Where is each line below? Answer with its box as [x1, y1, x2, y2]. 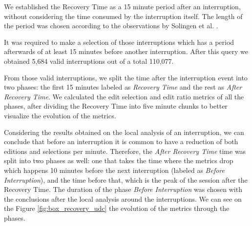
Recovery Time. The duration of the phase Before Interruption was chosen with [4, 184, 242, 194]
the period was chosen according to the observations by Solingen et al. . [4, 20, 218, 31]
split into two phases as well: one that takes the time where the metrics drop [4, 155, 233, 166]
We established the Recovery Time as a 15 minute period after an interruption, [4, 1, 241, 11]
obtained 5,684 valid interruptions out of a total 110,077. [4, 56, 174, 66]
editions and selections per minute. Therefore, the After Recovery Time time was [4, 146, 246, 156]
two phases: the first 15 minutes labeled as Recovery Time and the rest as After [4, 82, 242, 92]
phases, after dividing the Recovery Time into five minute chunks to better [4, 101, 228, 111]
